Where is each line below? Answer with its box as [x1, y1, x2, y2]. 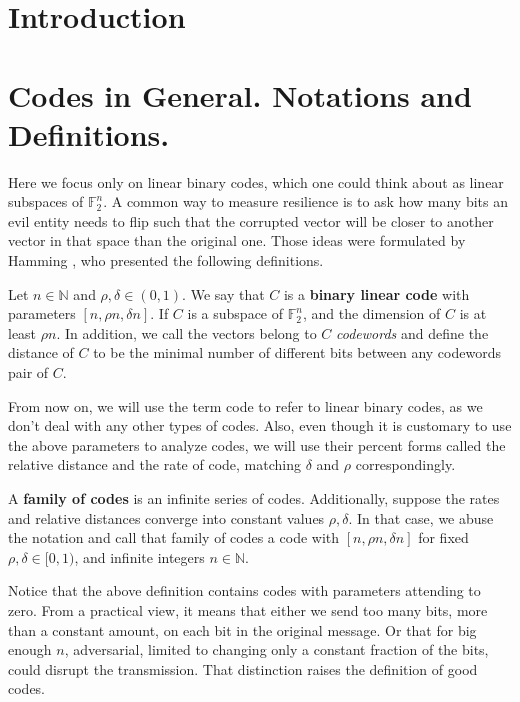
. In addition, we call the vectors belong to [56, 322, 317, 343]
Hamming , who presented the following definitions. [8, 250, 324, 271]
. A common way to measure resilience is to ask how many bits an [103, 191, 509, 212]
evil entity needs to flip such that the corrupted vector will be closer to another [8, 210, 494, 231]
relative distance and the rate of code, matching [8, 454, 301, 475]
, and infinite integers [74, 546, 205, 567]
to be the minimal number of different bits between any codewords [93, 342, 501, 363]
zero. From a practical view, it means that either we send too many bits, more [8, 599, 488, 620]
